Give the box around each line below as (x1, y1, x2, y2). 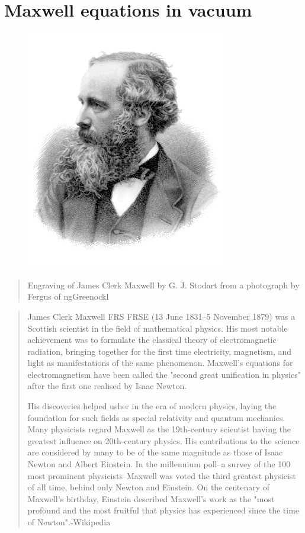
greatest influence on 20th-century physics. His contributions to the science (27, 434, 300, 447)
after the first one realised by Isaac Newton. (27, 380, 187, 392)
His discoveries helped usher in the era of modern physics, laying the (27, 400, 277, 412)
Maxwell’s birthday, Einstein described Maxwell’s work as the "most (27, 492, 275, 505)
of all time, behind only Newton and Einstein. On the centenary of (27, 481, 270, 493)
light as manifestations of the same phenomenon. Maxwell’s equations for (27, 357, 293, 369)
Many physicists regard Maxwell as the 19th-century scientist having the (27, 423, 291, 435)
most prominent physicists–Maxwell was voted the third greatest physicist (27, 469, 296, 481)
